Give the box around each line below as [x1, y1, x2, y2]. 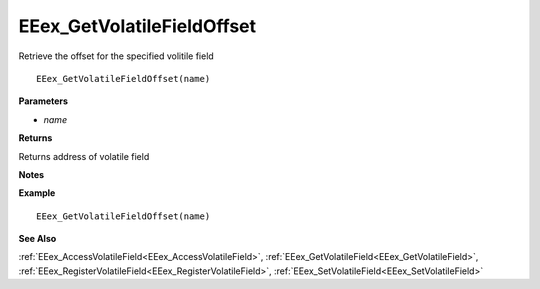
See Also [18, 233, 57, 245]
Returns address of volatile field [18, 150, 150, 162]
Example [18, 187, 56, 199]
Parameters [18, 95, 69, 107]
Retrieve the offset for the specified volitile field [18, 50, 214, 62]
